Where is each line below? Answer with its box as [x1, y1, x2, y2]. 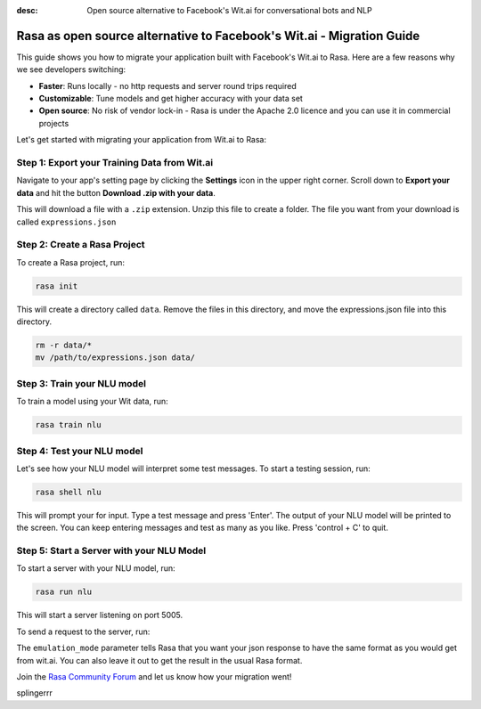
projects [38, 118, 69, 128]
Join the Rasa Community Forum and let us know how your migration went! [16, 671, 292, 681]
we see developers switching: [16, 64, 126, 75]
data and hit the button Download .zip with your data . [16, 187, 216, 198]
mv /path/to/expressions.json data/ [35, 353, 196, 363]
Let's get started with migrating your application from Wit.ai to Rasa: [16, 134, 267, 145]
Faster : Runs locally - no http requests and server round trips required [38, 80, 298, 91]
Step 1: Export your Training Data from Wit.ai [16, 157, 214, 169]
